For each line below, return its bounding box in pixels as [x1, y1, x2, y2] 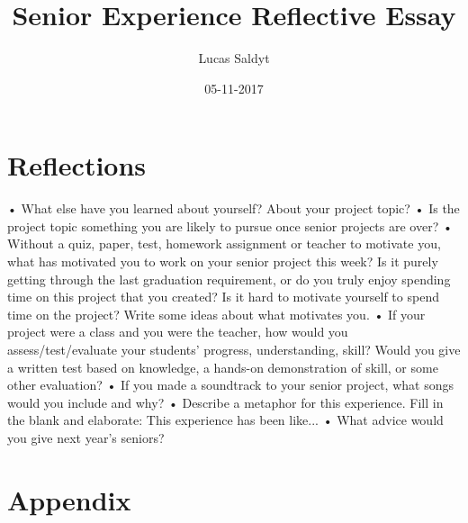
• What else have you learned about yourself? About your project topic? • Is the [7, 199, 460, 218]
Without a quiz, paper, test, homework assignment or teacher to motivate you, [7, 234, 441, 253]
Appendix [7, 481, 131, 518]
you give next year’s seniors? [7, 428, 165, 446]
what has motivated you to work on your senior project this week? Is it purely [7, 252, 438, 271]
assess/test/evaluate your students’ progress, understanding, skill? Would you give [7, 340, 461, 358]
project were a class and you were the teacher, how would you [7, 322, 348, 341]
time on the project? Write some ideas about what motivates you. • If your [7, 304, 426, 323]
